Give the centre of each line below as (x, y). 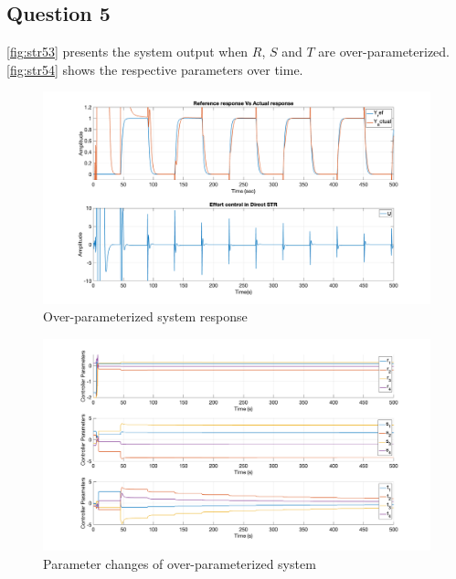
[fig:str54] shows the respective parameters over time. (155, 69)
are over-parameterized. (384, 52)
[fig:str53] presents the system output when (127, 52)
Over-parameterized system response (145, 316)
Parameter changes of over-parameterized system (180, 563)
